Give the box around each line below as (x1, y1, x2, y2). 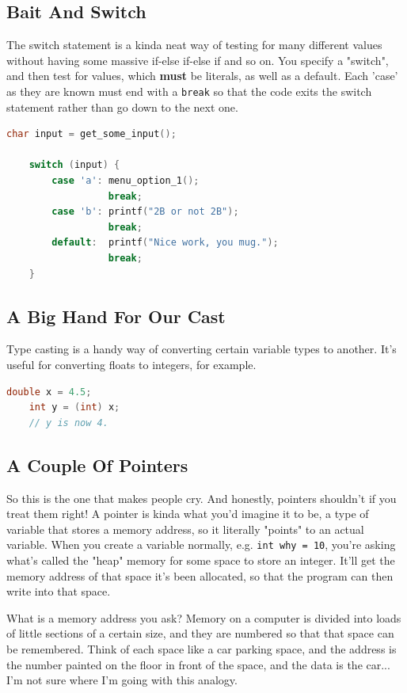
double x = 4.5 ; (6, 386, 92, 398)
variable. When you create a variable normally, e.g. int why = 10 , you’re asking (6, 536, 396, 553)
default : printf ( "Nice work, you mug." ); (51, 237, 279, 249)
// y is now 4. (29, 417, 108, 428)
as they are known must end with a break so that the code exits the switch (6, 82, 372, 99)
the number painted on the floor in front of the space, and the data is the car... (6, 656, 390, 672)
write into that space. (6, 583, 111, 600)
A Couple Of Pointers (6, 452, 188, 477)
